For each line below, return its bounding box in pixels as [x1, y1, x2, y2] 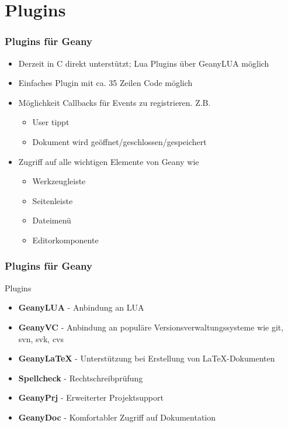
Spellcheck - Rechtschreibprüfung [18, 371, 143, 384]
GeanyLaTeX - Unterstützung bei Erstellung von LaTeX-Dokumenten [18, 352, 275, 364]
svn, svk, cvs [18, 332, 64, 345]
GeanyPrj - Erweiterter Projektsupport [18, 391, 164, 404]
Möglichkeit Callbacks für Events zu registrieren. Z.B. [18, 96, 211, 108]
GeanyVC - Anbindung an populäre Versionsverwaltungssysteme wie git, [18, 321, 284, 333]
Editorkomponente [32, 233, 99, 246]
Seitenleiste [32, 194, 73, 206]
